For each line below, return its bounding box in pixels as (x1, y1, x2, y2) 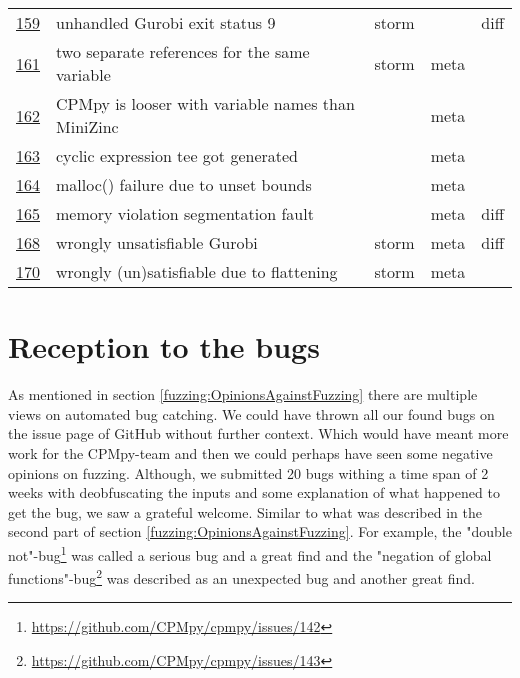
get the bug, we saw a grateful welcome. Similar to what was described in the (8, 501, 482, 522)
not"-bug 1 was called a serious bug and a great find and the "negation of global (8, 541, 492, 565)
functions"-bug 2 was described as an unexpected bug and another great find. (8, 565, 475, 588)
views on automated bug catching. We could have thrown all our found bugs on (8, 403, 495, 424)
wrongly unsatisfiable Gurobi (56, 231, 258, 254)
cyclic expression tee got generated (56, 144, 299, 167)
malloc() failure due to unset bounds (56, 173, 312, 196)
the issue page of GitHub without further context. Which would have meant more (8, 423, 509, 444)
